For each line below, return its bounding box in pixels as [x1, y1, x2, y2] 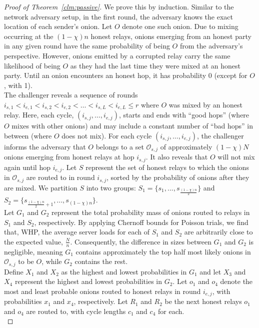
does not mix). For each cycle [61, 130, 152, 140]
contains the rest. [74, 256, 128, 266]
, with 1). [4, 79, 32, 90]
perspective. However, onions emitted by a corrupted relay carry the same [4, 50, 230, 60]
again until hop [4, 161, 50, 172]
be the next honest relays [164, 296, 242, 306]
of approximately [160, 141, 212, 151]
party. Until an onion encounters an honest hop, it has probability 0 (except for [4, 70, 247, 80]
